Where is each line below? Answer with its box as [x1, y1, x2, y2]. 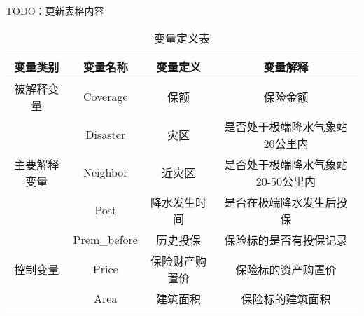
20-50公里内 [255, 172, 316, 189]
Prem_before [73, 231, 138, 248]
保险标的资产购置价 [235, 261, 337, 277]
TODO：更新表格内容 [6, 4, 104, 18]
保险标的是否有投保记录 [224, 231, 348, 248]
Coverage [83, 88, 128, 105]
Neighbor [83, 164, 128, 181]
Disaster [85, 126, 126, 143]
